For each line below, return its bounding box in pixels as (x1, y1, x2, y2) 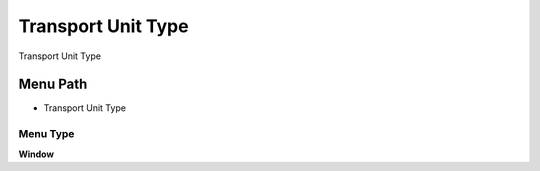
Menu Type (18, 127, 75, 141)
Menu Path (18, 76, 88, 93)
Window (18, 148, 55, 160)
